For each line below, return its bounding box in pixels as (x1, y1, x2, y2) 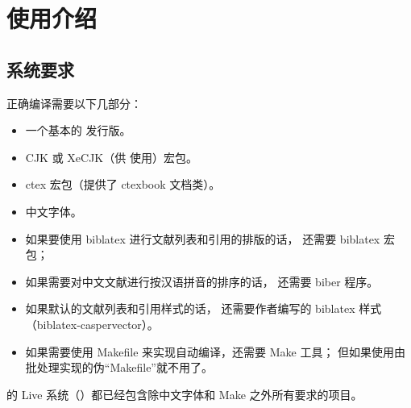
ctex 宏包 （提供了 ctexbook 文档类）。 (25, 176, 221, 193)
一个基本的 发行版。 (25, 122, 131, 139)
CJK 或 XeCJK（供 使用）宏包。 (25, 148, 197, 165)
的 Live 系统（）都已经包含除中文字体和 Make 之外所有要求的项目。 (6, 385, 363, 402)
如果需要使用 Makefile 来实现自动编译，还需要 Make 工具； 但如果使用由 (25, 343, 406, 360)
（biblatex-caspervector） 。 (25, 315, 159, 332)
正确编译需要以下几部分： (6, 94, 142, 111)
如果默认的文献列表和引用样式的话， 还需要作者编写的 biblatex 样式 (25, 300, 382, 317)
